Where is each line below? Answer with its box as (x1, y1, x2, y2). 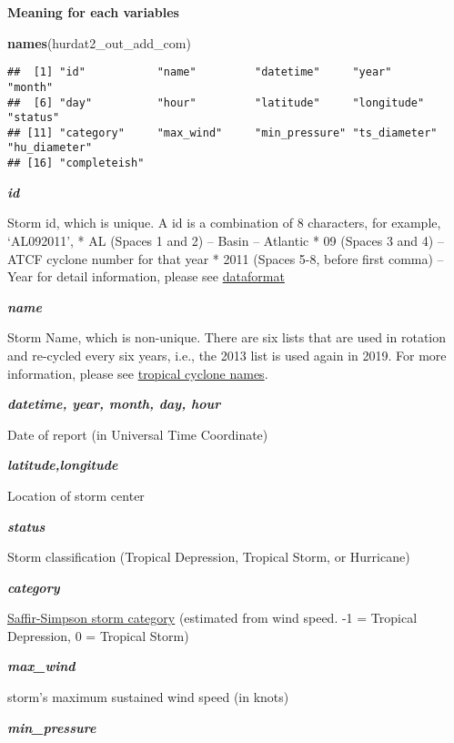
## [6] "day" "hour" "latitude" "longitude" (7, 96, 425, 109)
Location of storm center (7, 485, 145, 504)
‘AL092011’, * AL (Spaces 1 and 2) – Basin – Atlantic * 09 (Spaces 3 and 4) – (7, 230, 444, 249)
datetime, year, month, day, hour (7, 394, 221, 413)
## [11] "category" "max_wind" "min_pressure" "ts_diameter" (7, 126, 438, 139)
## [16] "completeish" (7, 157, 145, 170)
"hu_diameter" (7, 141, 93, 155)
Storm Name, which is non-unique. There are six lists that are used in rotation (7, 328, 447, 347)
